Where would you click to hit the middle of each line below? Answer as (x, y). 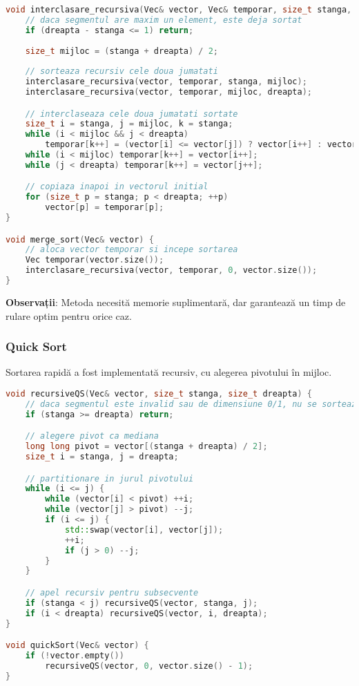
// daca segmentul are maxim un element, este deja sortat (164, 20)
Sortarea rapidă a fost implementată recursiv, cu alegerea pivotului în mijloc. (169, 372)
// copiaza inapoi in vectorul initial (117, 187)
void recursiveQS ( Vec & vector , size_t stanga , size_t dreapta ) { (159, 393)
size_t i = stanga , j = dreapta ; (102, 457)
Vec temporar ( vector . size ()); (95, 260)
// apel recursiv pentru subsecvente (112, 592)
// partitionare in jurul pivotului (109, 478)
